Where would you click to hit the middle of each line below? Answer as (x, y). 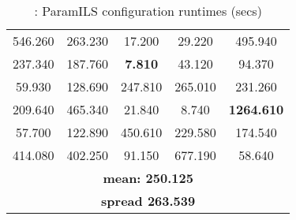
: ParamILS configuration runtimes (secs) (148, 11)
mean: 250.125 (148, 178)
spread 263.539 (148, 201)
